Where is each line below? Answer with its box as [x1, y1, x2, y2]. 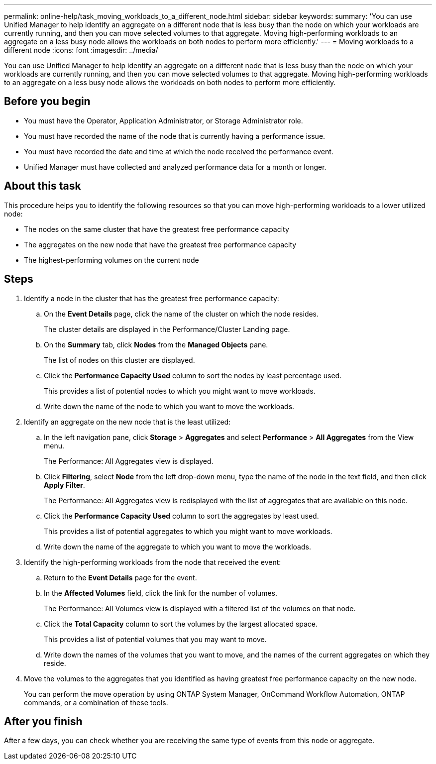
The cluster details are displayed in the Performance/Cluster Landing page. [44, 325, 290, 333]
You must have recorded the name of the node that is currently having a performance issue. [24, 131, 326, 140]
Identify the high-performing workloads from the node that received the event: [24, 557, 281, 566]
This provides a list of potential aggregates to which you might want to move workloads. [44, 527, 332, 536]
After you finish [4, 715, 83, 728]
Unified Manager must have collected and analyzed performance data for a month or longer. [24, 162, 327, 171]
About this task [4, 180, 81, 193]
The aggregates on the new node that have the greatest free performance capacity [24, 240, 297, 249]
